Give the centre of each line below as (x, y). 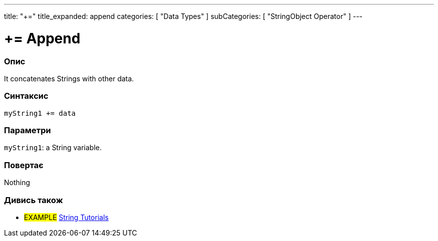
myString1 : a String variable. (53, 148)
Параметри (27, 130)
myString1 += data (40, 113)
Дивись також (33, 200)
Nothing (17, 183)
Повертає (24, 165)
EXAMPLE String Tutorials (66, 217)
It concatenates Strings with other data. (69, 78)
